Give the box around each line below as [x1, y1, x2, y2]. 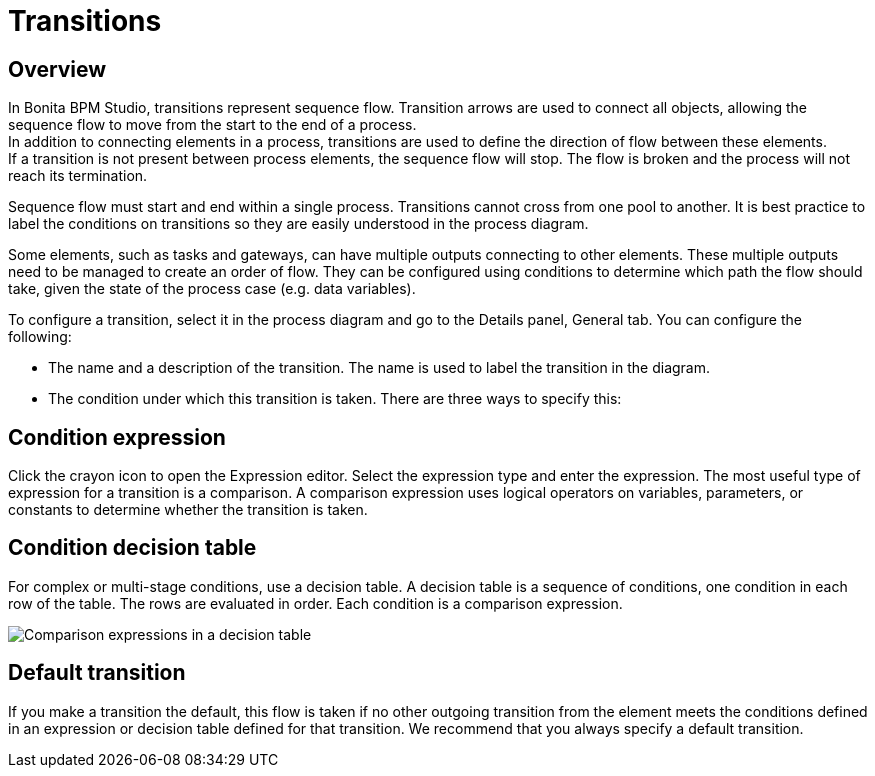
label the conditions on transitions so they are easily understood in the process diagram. [8, 215, 589, 233]
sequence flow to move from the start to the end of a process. [8, 116, 417, 134]
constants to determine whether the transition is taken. [8, 501, 368, 519]
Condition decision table [8, 535, 257, 561]
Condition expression [8, 424, 226, 450]
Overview [8, 56, 107, 82]
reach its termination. [8, 167, 148, 185]
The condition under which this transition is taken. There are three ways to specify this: [48, 390, 622, 408]
